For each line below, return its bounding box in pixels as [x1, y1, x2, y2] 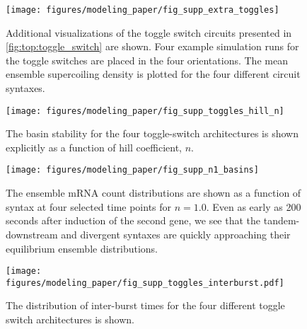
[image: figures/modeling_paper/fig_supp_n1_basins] [6, 165, 259, 175]
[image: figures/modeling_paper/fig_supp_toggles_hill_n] [6, 105, 284, 116]
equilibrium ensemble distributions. [6, 241, 158, 255]
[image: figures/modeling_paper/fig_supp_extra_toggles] [6, 5, 279, 15]
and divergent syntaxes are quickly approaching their [61, 226, 291, 241]
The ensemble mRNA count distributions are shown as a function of [6, 185, 301, 200]
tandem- [263, 213, 300, 228]
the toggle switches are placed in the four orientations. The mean [6, 52, 288, 67]
